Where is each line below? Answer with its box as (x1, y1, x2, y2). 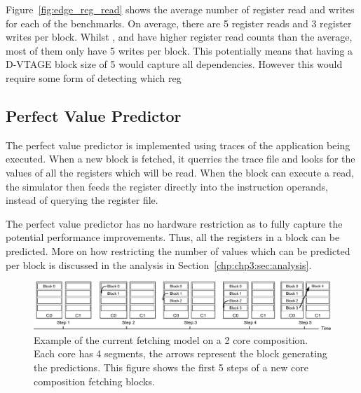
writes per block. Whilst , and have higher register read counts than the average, (6, 29, 353, 44)
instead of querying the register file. (6, 193, 158, 207)
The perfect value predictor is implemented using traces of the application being (6, 137, 350, 152)
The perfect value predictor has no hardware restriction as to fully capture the (6, 216, 343, 230)
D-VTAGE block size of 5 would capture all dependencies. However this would (6, 57, 343, 71)
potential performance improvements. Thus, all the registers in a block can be (6, 230, 340, 244)
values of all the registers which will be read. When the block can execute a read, (6, 165, 354, 179)
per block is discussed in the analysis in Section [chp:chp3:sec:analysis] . (6, 257, 312, 272)
